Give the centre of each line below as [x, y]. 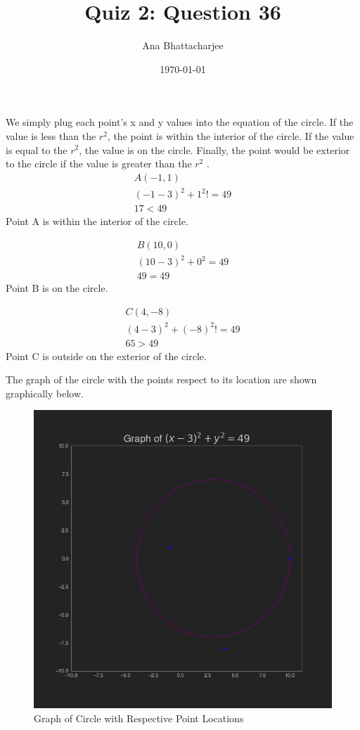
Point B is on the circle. [57, 288]
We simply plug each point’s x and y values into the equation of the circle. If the [180, 122]
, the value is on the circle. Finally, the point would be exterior [214, 149]
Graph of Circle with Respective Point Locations [139, 718]
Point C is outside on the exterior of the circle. [106, 356]
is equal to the [37, 149]
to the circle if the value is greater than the [99, 164]
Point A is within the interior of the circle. [97, 221]
